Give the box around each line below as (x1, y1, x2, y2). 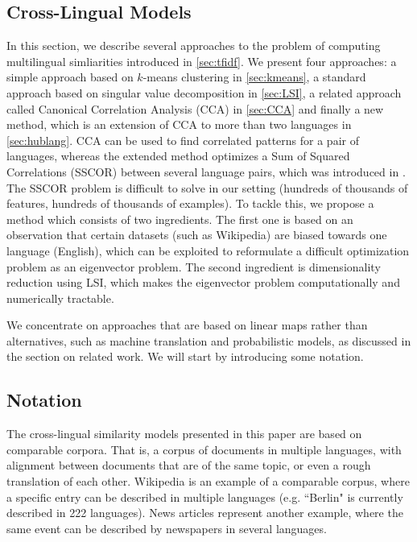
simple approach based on (6, 68, 134, 85)
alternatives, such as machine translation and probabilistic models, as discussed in (6, 332, 411, 349)
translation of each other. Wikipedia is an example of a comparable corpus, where (6, 473, 410, 490)
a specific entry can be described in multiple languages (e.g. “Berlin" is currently (6, 488, 403, 505)
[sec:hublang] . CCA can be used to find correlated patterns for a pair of (6, 131, 359, 148)
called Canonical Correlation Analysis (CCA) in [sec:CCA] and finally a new (6, 100, 384, 117)
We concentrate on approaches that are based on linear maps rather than (6, 317, 368, 333)
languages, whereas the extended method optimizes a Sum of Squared (6, 147, 350, 164)
